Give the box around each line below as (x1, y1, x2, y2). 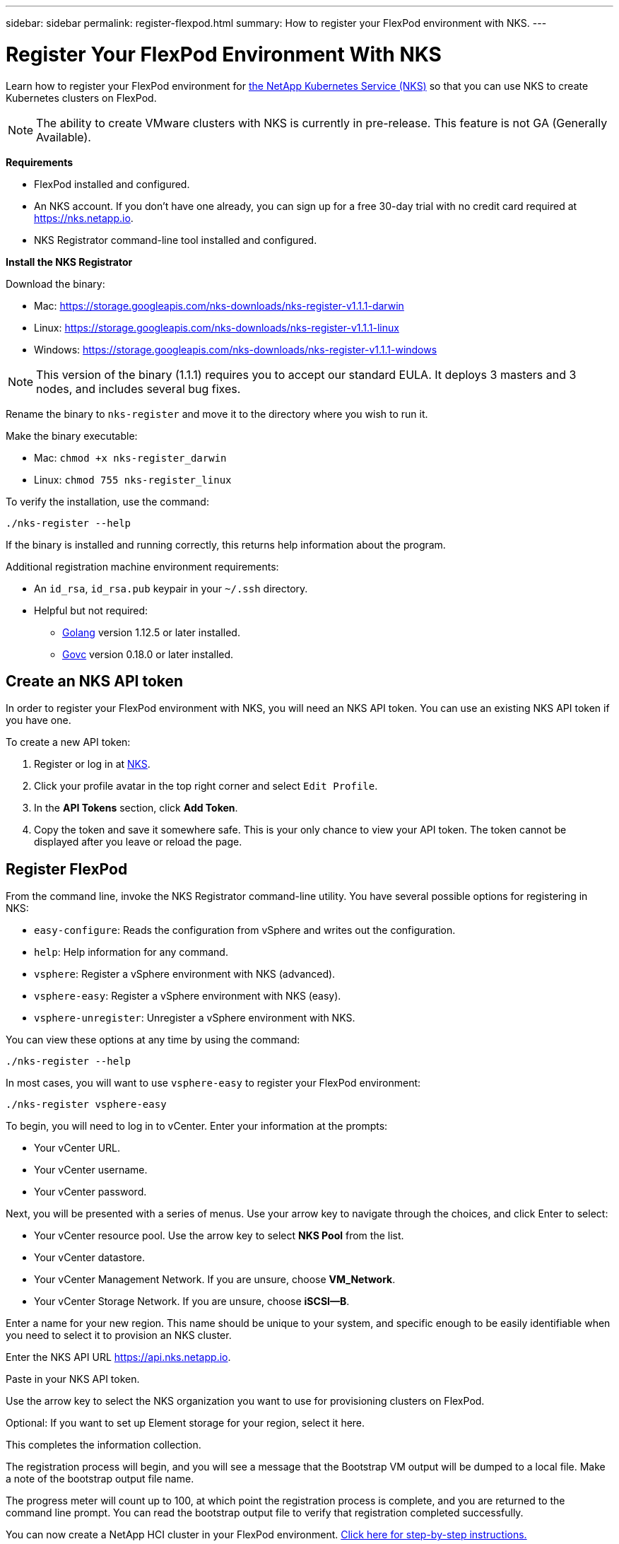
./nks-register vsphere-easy (6, 1099, 167, 1111)
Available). (36, 129, 91, 144)
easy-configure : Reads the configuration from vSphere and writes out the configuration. (34, 924, 456, 937)
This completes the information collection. (6, 1439, 201, 1451)
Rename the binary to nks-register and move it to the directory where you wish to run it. (6, 407, 428, 420)
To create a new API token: (6, 736, 131, 749)
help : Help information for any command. (34, 946, 228, 959)
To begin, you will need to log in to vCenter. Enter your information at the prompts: (6, 1120, 388, 1133)
